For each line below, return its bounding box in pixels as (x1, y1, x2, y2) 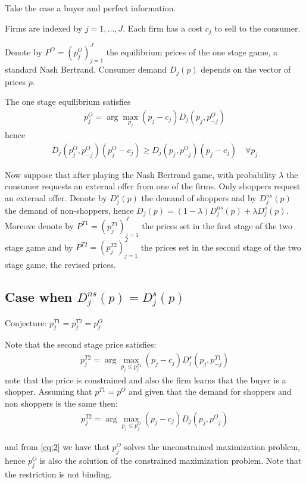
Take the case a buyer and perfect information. (5, 2, 176, 14)
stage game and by (5, 241, 73, 253)
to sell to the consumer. (214, 21, 301, 34)
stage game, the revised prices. (5, 258, 116, 271)
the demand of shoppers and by (141, 192, 257, 204)
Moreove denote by (5, 219, 74, 232)
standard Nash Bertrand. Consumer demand (5, 63, 167, 76)
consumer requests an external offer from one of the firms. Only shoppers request (5, 180, 301, 192)
